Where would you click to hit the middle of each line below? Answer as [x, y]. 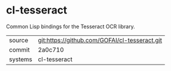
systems [21, 59]
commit [19, 49]
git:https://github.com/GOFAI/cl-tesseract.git [100, 40]
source [19, 40]
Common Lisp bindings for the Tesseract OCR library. [71, 26]
